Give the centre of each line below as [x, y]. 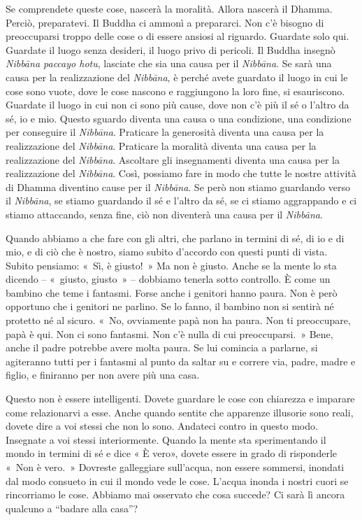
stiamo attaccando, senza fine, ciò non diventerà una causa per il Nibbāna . [164, 214]
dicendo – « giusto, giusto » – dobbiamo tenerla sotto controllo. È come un [168, 279]
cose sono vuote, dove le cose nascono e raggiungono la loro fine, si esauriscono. [175, 91]
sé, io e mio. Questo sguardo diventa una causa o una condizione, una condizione [179, 118]
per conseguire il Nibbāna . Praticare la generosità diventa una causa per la [165, 132]
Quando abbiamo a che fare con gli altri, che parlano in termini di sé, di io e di [175, 238]
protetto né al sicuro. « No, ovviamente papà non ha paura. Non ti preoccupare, [178, 320]
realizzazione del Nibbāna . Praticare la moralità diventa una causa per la [161, 145]
